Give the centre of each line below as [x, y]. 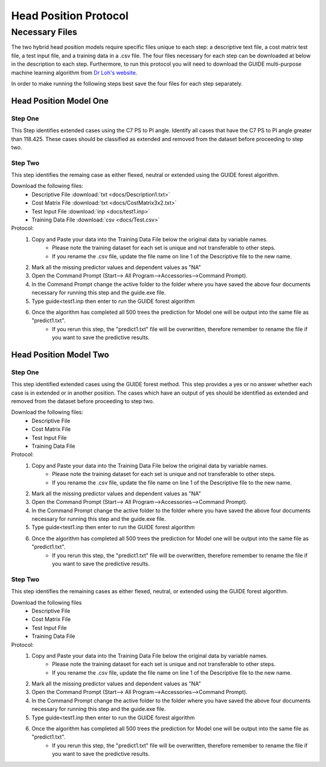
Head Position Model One [60, 100]
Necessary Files [44, 32]
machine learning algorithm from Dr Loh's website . [74, 72]
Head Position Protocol [70, 16]
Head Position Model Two [60, 355]
